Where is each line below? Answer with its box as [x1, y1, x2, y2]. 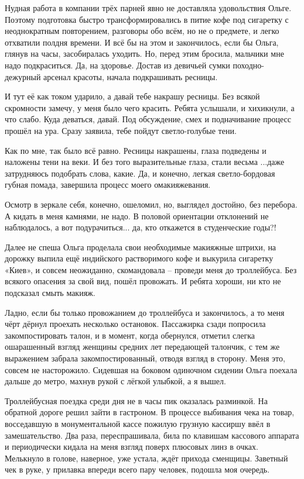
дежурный [5, 70, 41, 82]
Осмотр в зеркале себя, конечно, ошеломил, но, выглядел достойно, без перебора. [5, 198, 298, 210]
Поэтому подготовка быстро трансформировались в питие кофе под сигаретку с [5, 13, 289, 25]
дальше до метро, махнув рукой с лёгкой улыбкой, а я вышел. [5, 375, 226, 387]
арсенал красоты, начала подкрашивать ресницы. [43, 70, 218, 82]
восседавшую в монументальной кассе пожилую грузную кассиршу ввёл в [5, 418, 271, 429]
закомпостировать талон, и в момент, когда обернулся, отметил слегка [5, 329, 255, 341]
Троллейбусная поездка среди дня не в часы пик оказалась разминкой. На [5, 394, 268, 406]
